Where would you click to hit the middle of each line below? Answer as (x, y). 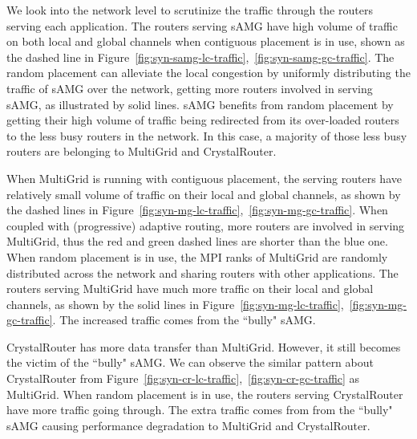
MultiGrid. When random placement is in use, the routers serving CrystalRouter (205, 394)
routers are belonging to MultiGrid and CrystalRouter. (142, 151)
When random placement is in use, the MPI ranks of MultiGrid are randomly (197, 256)
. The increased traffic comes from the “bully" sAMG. (184, 320)
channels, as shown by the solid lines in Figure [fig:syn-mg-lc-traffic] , (175, 304)
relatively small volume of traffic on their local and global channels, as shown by (204, 194)
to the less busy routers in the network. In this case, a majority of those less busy (207, 135)
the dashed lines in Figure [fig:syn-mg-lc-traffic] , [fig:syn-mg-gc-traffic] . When (197, 210)
